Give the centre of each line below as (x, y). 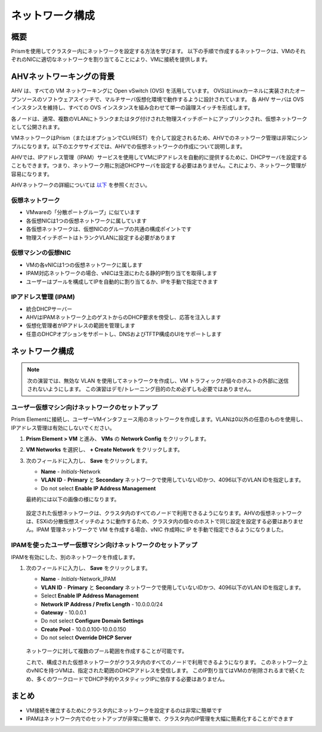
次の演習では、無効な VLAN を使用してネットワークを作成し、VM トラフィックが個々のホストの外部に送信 (158, 380)
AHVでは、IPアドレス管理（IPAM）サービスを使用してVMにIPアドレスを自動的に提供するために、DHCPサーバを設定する (159, 157)
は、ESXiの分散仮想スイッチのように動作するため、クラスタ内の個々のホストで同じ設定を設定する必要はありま (162, 521)
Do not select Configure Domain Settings (92, 621)
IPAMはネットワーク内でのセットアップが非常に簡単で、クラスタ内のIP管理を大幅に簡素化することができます (160, 718)
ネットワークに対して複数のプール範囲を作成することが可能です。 (107, 651)
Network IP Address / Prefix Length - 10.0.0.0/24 (102, 604)
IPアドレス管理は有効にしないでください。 (63, 428)
